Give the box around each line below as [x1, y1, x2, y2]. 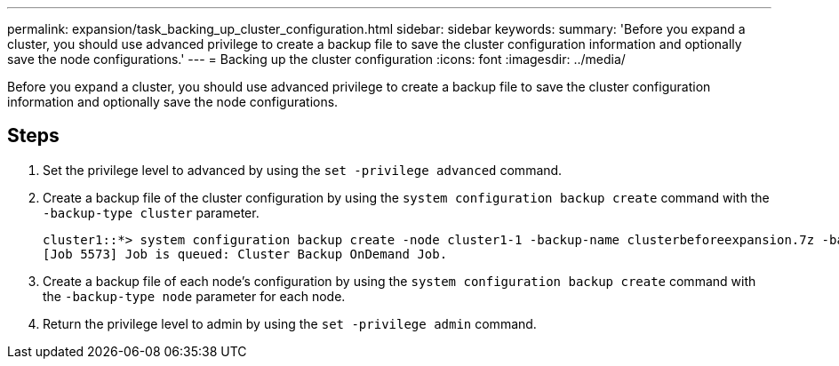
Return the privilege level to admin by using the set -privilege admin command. [43, 315, 537, 331]
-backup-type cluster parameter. [43, 204, 260, 220]
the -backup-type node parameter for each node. [43, 288, 346, 304]
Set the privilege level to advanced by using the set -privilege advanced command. [43, 162, 563, 178]
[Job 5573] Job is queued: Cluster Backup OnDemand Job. [43, 246, 448, 261]
